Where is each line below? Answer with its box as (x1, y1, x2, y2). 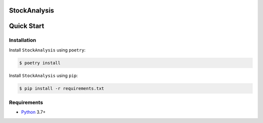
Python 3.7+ (21, 109, 46, 115)
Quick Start (9, 22, 44, 30)
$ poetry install (19, 60, 61, 66)
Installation (9, 37, 37, 44)
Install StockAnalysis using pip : (9, 72, 78, 78)
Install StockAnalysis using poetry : (9, 47, 86, 53)
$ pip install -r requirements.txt (19, 86, 104, 91)
